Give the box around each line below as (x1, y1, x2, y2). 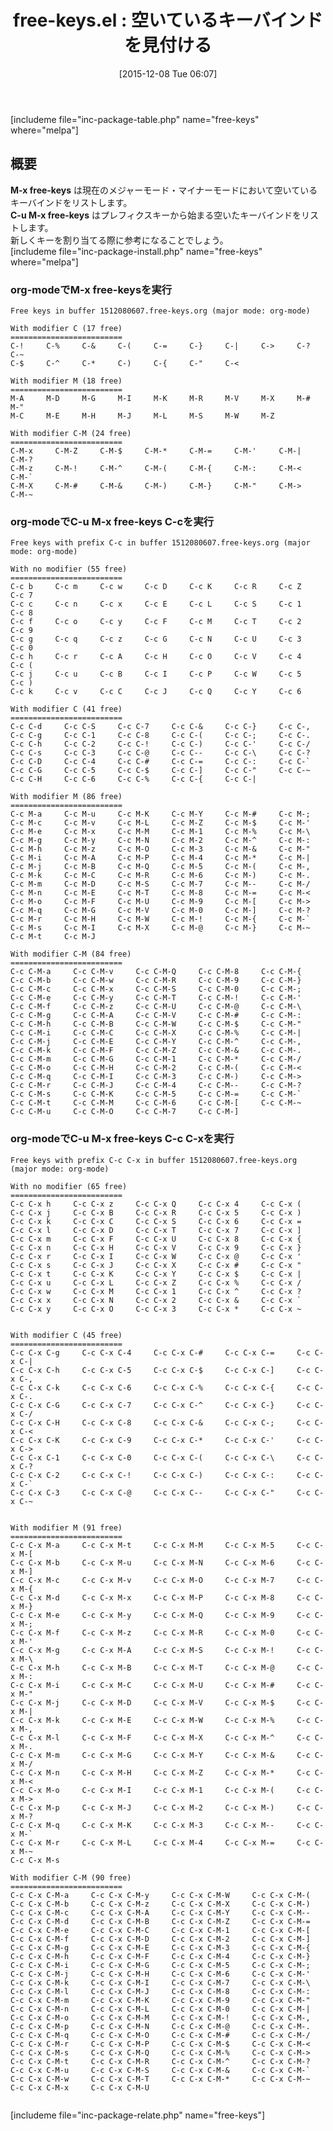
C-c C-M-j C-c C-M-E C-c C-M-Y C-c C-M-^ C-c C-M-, (10, 1037, 302, 1047)
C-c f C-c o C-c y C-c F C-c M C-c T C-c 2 (10, 617, 302, 627)
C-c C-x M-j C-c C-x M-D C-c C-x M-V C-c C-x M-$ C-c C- (10, 1697, 325, 1708)
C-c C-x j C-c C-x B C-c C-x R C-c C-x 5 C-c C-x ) (10, 1207, 302, 1218)
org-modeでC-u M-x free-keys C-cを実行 (10, 514, 215, 528)
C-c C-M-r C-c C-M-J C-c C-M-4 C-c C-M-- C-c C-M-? (10, 1081, 302, 1091)
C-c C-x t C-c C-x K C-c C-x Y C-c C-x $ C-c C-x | (10, 1269, 302, 1279)
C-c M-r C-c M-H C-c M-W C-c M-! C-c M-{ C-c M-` (10, 914, 311, 925)
